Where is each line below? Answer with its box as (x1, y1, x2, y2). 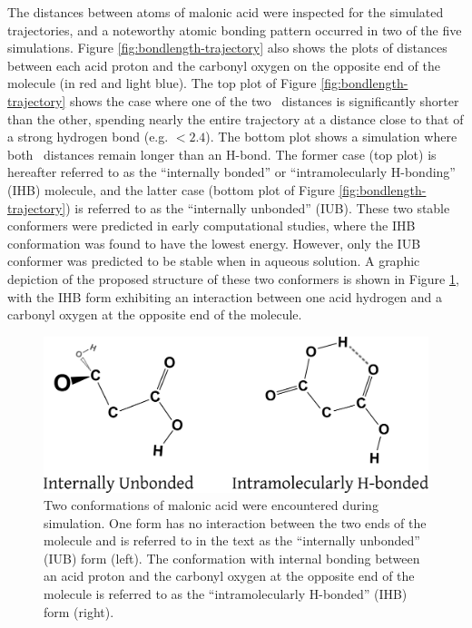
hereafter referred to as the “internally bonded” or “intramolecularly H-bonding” (7, 162, 456, 182)
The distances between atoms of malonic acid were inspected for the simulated (7, 3, 444, 21)
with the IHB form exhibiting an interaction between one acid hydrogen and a (7, 287, 443, 306)
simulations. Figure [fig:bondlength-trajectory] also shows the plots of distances (7, 38, 447, 57)
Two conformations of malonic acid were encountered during (44, 496, 379, 515)
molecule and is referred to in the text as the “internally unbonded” (44, 531, 420, 550)
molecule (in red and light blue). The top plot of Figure (7, 74, 317, 93)
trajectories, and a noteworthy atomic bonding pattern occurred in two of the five (7, 20, 462, 39)
